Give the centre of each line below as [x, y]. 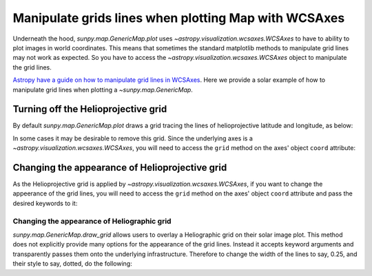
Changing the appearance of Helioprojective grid [120, 168]
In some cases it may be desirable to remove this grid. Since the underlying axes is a [133, 138]
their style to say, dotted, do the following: [72, 264]
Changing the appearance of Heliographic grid [92, 221]
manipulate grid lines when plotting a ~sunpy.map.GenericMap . [103, 89]
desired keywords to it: [45, 203]
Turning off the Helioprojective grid [90, 109]
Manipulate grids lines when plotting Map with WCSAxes [179, 18]
